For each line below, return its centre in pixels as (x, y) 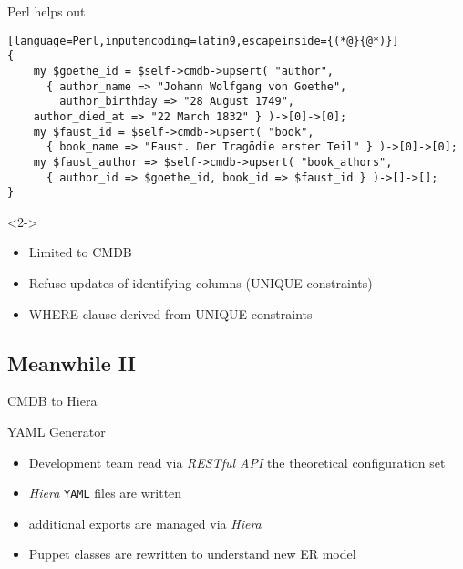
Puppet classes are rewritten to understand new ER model (192, 554)
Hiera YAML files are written (105, 493)
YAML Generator (57, 431)
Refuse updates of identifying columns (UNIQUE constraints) (201, 283)
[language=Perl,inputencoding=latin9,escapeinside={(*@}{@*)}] (203, 41)
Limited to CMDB (80, 252)
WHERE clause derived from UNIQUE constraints (170, 313)
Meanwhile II (72, 362)
